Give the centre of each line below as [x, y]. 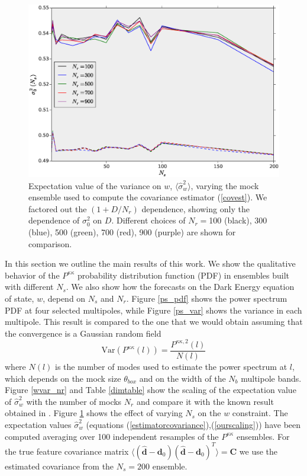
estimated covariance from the [59, 466]
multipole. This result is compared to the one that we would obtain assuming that [154, 322]
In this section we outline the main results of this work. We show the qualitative [150, 263]
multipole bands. [271, 378]
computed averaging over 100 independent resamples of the [112, 436]
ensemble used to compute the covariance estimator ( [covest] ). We [148, 197]
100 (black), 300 [238, 220]
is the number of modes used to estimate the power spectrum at [171, 366]
